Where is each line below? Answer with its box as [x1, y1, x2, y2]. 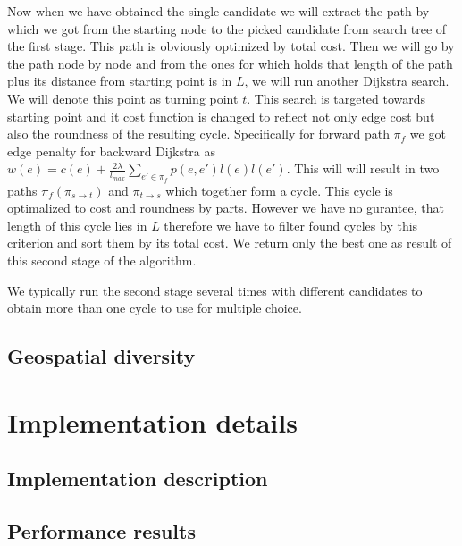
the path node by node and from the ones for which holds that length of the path [7, 54, 453, 72]
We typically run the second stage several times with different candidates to [7, 281, 423, 299]
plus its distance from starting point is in [7, 71, 232, 90]
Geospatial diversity [7, 342, 196, 370]
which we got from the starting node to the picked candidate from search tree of [7, 19, 447, 38]
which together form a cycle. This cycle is [165, 181, 393, 199]
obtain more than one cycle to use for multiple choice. [7, 298, 302, 317]
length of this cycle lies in [7, 215, 147, 234]
